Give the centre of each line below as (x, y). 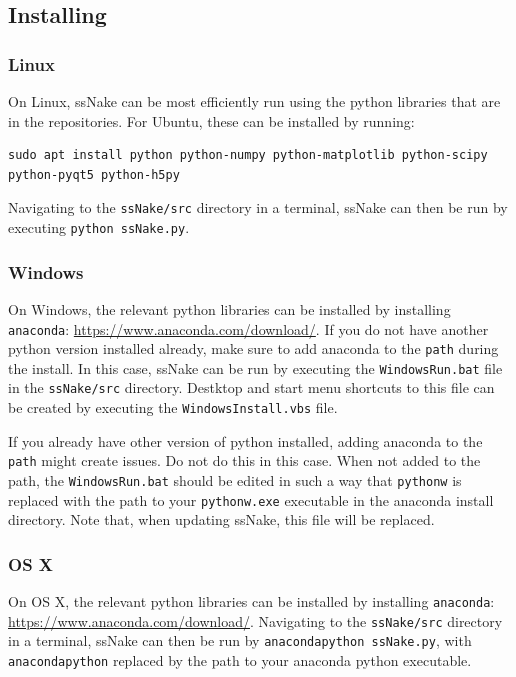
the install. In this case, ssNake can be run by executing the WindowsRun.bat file (255, 367)
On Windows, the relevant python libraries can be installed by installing (229, 308)
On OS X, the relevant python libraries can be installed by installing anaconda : (251, 601)
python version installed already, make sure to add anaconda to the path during (253, 348)
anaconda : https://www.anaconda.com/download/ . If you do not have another (248, 328)
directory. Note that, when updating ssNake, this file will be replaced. (221, 519)
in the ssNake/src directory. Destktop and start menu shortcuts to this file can (251, 387)
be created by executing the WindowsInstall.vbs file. (173, 407)
